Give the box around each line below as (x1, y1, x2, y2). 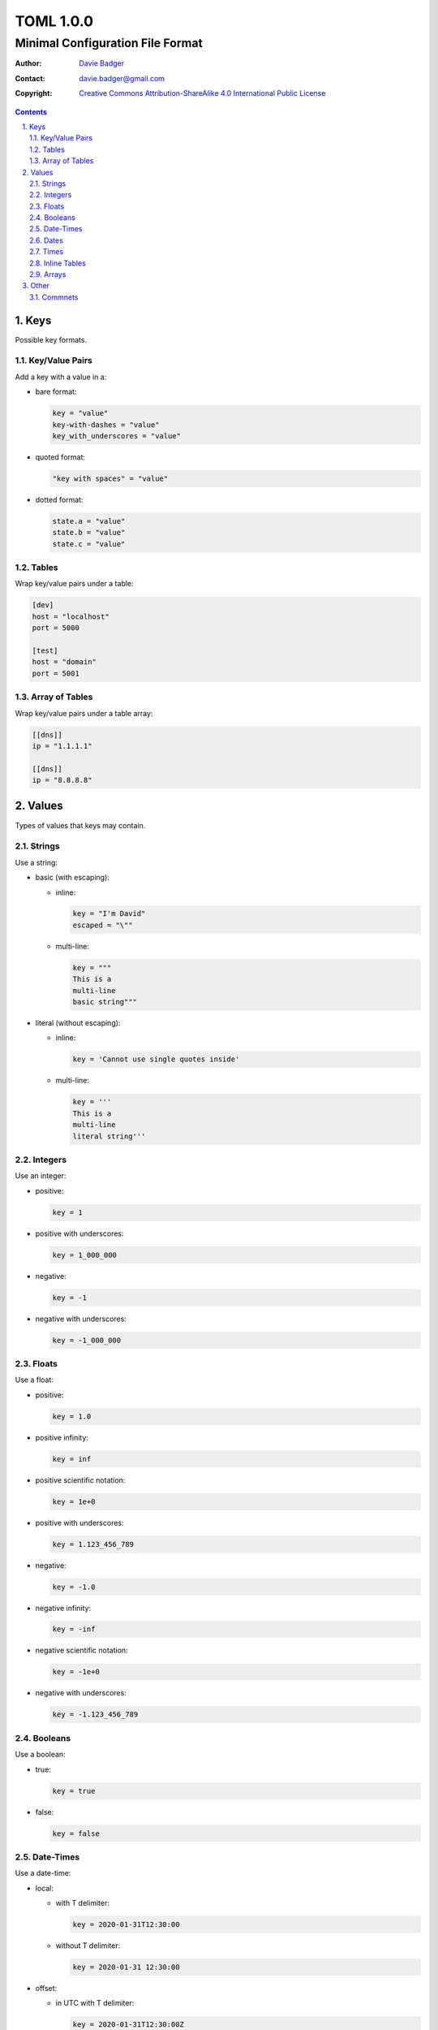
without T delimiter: (55, 1941, 121, 1950)
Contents (15, 106, 48, 117)
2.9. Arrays (29, 270, 67, 279)
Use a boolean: (15, 1750, 66, 1760)
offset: (35, 1983, 58, 1993)
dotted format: (35, 495, 84, 504)
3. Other (22, 281, 50, 291)
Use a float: (15, 1375, 54, 1384)
